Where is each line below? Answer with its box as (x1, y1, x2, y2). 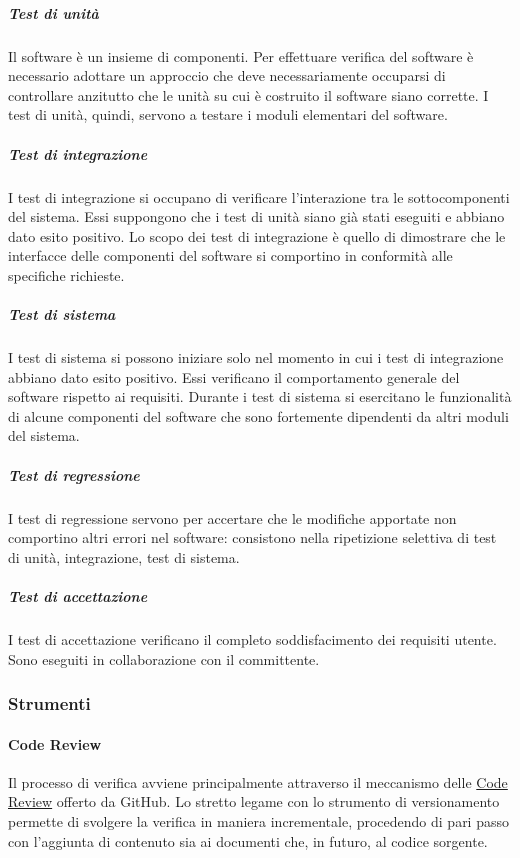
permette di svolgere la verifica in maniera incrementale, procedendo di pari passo (8, 810, 509, 831)
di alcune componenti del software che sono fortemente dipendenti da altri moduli (8, 405, 509, 426)
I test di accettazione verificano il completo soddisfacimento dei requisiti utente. (8, 628, 497, 649)
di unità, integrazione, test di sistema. (8, 546, 240, 567)
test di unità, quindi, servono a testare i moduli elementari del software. (8, 104, 448, 125)
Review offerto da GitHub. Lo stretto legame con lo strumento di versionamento (8, 791, 500, 812)
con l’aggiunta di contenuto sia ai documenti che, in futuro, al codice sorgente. (8, 830, 488, 851)
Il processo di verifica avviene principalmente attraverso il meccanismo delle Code (8, 771, 508, 792)
